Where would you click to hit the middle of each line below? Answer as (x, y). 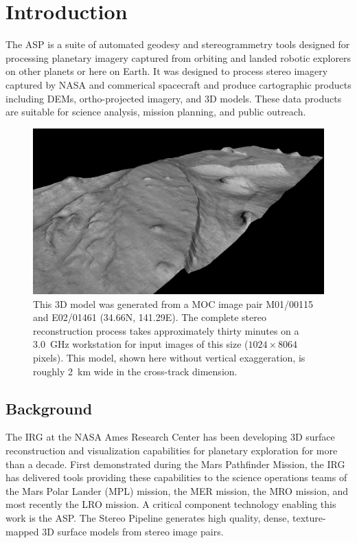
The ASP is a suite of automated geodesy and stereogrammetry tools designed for (178, 44)
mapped (22, 531)
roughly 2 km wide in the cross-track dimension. (135, 371)
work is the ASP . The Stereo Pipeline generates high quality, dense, (148, 518)
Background (49, 408)
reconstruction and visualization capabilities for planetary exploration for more (172, 451)
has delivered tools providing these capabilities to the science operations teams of (176, 477)
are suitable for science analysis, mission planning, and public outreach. (156, 112)
